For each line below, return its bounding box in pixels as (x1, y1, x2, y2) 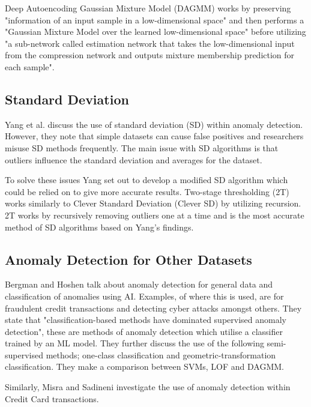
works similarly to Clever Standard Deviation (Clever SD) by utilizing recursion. (5, 197, 301, 210)
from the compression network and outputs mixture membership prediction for (5, 49, 295, 61)
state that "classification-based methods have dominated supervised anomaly (5, 313, 286, 326)
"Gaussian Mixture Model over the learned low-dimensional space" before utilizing (5, 25, 306, 38)
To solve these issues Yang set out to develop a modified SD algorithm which (5, 173, 288, 186)
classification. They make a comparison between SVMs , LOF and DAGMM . (5, 360, 284, 373)
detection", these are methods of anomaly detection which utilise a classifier (5, 325, 283, 337)
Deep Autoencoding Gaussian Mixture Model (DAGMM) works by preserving (5, 2, 291, 14)
